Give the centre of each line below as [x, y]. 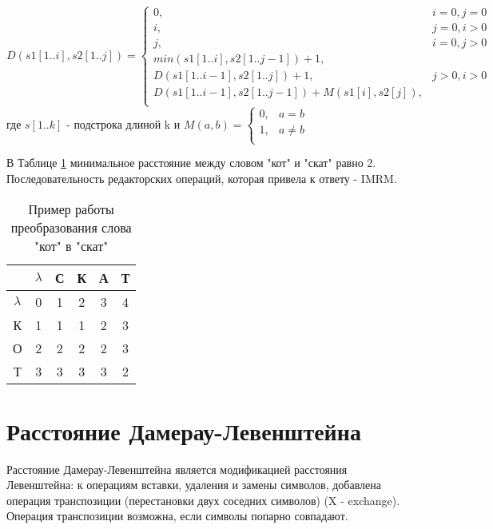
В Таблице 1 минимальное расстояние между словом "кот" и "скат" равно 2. [191, 163]
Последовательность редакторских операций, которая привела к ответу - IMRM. [202, 178]
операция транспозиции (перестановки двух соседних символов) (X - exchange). [203, 500]
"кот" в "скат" [72, 245]
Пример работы [71, 209]
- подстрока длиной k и [123, 123]
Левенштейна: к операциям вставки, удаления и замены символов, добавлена [194, 485]
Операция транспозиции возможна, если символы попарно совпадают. [177, 516]
